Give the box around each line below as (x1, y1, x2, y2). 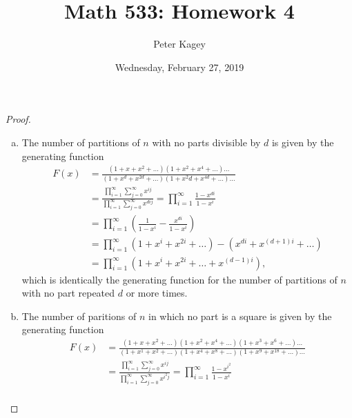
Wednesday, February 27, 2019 (115, 59, 244, 74)
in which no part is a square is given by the (148, 308, 332, 323)
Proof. (6, 112, 31, 126)
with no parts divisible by (152, 135, 261, 149)
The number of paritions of (21, 308, 137, 323)
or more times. (126, 286, 188, 300)
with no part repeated (21, 286, 115, 300)
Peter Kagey (153, 37, 206, 51)
